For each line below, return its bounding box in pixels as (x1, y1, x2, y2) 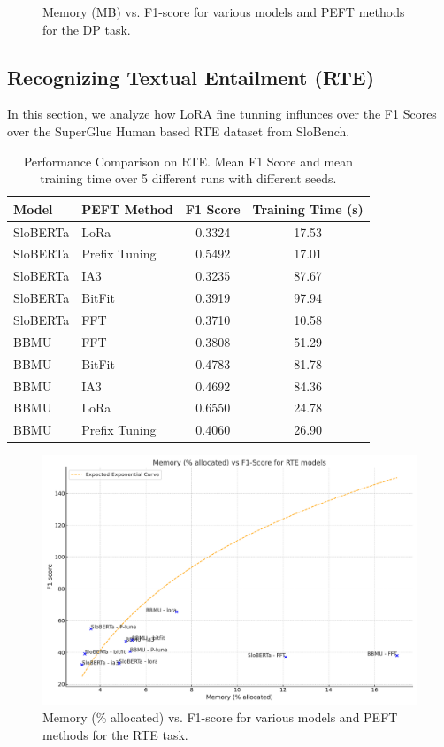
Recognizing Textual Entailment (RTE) (7, 63, 375, 90)
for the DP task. (42, 19, 131, 38)
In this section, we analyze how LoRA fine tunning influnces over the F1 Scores (7, 104, 437, 123)
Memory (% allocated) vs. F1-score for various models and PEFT (42, 708, 398, 727)
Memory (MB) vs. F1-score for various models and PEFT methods (42, 3, 405, 20)
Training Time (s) (252, 199, 364, 218)
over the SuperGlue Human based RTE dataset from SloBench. (7, 121, 350, 140)
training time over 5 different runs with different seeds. (40, 169, 337, 188)
